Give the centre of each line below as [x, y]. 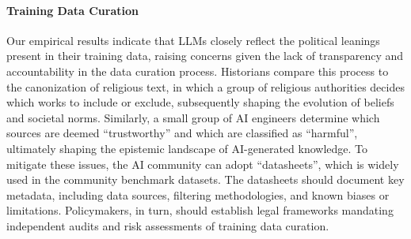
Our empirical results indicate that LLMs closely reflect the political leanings [193, 40]
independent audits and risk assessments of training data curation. [168, 225]
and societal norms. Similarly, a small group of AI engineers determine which [193, 117]
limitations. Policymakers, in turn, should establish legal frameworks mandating [200, 210]
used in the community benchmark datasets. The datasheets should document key [205, 179]
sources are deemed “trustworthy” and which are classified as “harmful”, [182, 133]
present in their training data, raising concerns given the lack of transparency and [205, 56]
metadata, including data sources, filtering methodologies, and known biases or [198, 194]
